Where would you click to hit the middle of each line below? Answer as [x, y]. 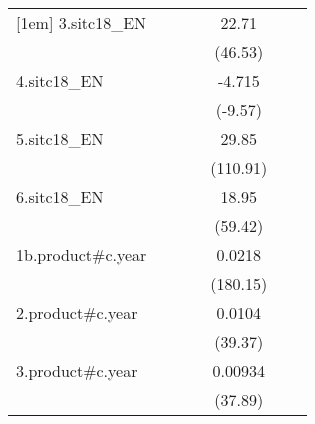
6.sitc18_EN [60, 196]
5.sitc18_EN [60, 138]
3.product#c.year [77, 370]
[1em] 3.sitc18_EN [81, 22]
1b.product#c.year [81, 254]
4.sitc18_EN [60, 80]
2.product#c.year [77, 312]
